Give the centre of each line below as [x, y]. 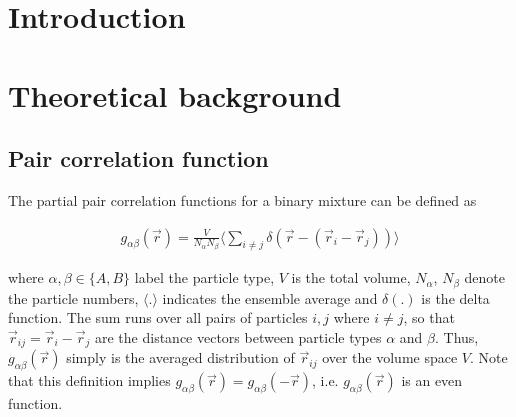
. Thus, [457, 337]
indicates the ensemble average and [270, 297]
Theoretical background [175, 94]
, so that [429, 317]
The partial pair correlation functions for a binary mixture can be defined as [242, 199]
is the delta [455, 297]
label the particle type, [204, 277]
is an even [432, 380]
